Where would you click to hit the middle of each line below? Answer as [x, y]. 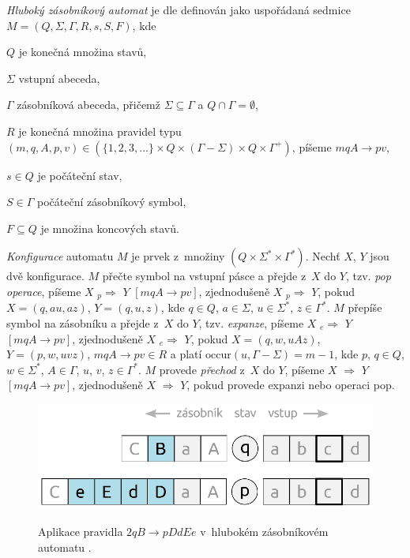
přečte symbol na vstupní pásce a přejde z [204, 276]
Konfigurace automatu [60, 256]
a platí [186, 354]
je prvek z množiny [178, 256]
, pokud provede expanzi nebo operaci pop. [291, 385]
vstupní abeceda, [59, 78]
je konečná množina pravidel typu [100, 131]
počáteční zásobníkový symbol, [111, 202]
